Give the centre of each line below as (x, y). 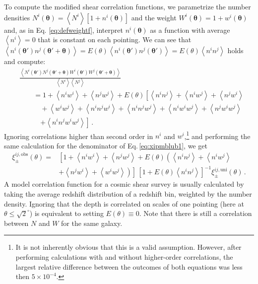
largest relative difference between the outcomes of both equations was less (129, 266)
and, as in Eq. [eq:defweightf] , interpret (64, 30)
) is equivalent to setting (66, 213)
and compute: (25, 61)
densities (17, 17)
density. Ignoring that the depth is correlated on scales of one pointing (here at (124, 203)
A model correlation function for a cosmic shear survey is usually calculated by (124, 184)
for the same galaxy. (92, 223)
